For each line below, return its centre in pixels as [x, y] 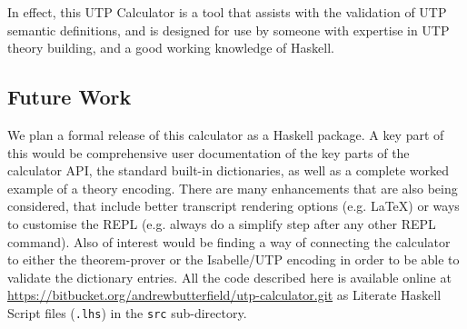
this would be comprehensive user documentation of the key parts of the [209, 152]
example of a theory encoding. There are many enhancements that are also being [233, 188]
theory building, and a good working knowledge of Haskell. [171, 48]
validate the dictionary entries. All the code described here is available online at [229, 277]
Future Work [70, 97]
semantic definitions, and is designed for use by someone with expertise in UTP [229, 30]
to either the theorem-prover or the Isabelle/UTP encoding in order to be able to [233, 259]
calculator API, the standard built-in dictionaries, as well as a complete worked [228, 170]
